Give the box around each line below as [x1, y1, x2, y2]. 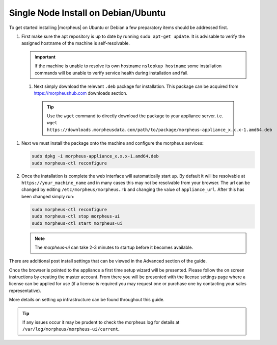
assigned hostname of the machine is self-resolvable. [21, 40, 130, 46]
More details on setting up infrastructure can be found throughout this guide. [9, 297, 165, 303]
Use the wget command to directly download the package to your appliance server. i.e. [47, 113, 223, 119]
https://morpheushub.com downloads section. [33, 90, 128, 96]
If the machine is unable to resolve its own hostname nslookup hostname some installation [34, 63, 222, 69]
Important [34, 54, 56, 60]
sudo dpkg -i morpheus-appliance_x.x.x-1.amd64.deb [31, 154, 159, 159]
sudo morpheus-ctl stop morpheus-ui [31, 213, 120, 219]
